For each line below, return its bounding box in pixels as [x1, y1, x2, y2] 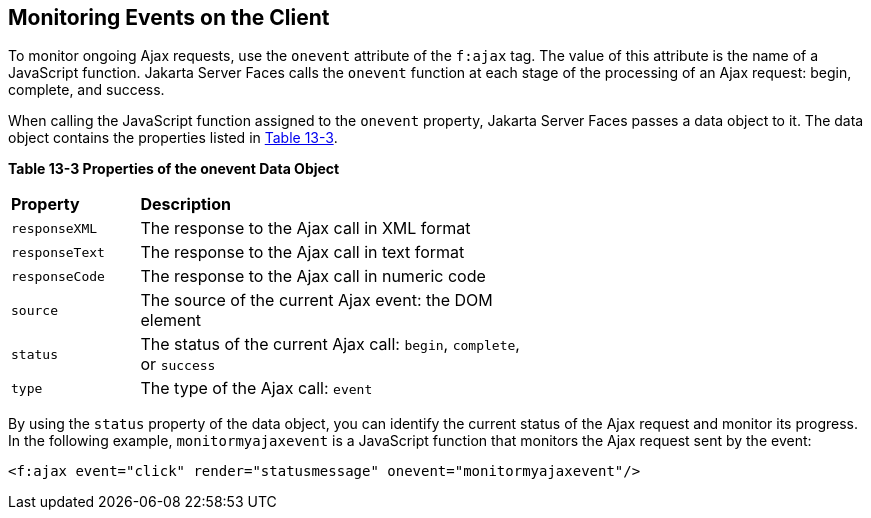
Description [140, 194, 231, 215]
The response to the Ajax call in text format [140, 242, 465, 263]
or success [140, 354, 216, 375]
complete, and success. [8, 81, 165, 99]
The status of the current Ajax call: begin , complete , [140, 334, 520, 355]
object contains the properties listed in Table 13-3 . [8, 129, 338, 147]
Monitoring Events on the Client [8, 5, 330, 30]
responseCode [11, 268, 105, 284]
